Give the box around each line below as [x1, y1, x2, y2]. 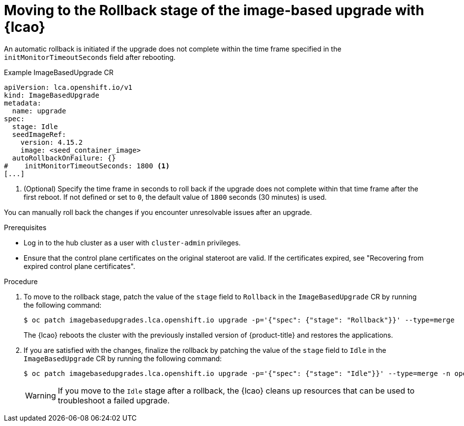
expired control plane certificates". [24, 262, 135, 270]
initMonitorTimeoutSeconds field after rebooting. [4, 53, 176, 61]
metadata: [4, 99, 41, 107]
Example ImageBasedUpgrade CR [4, 68, 114, 77]
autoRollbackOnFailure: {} [12, 154, 116, 162]
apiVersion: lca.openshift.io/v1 [4, 83, 133, 91]
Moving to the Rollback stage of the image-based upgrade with [4, 2, 424, 19]
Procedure [4, 277, 38, 286]
